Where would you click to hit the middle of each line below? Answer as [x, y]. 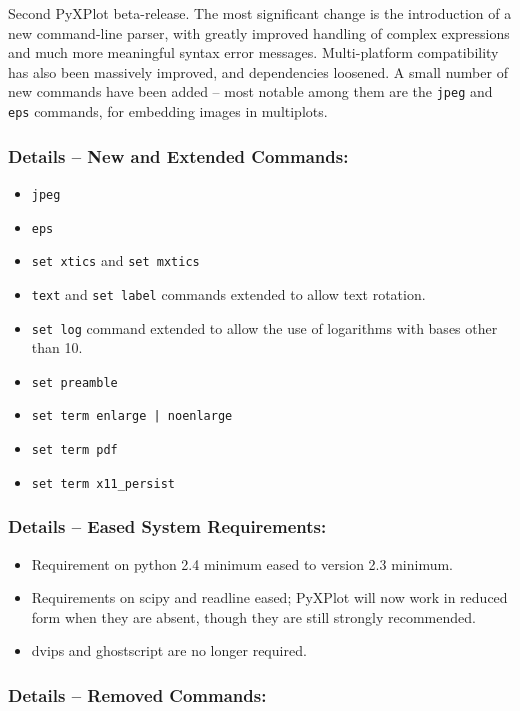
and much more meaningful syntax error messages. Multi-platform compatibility [253, 52]
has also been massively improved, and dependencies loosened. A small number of [258, 71]
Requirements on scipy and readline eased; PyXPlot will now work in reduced [269, 597]
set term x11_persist [103, 483]
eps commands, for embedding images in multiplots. [168, 111]
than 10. [57, 347]
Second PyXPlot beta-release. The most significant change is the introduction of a [260, 13]
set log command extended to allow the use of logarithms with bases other [264, 327]
